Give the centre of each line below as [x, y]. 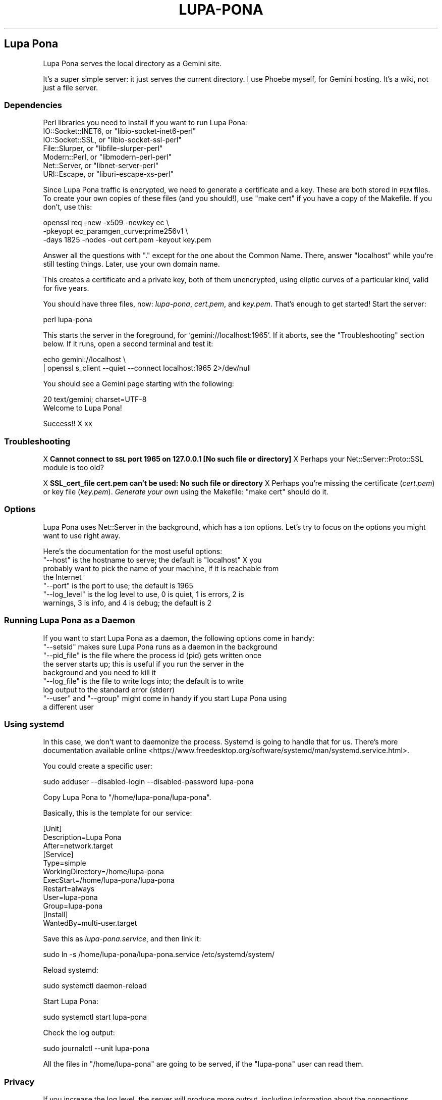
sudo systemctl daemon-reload [95, 986]
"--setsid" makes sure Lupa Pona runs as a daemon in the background [160, 646]
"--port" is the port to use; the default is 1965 [118, 585]
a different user [68, 707]
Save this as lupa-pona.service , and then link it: [122, 939]
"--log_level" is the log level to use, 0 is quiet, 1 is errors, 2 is [144, 594]
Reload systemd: [71, 970]
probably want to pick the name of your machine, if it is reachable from [161, 568]
